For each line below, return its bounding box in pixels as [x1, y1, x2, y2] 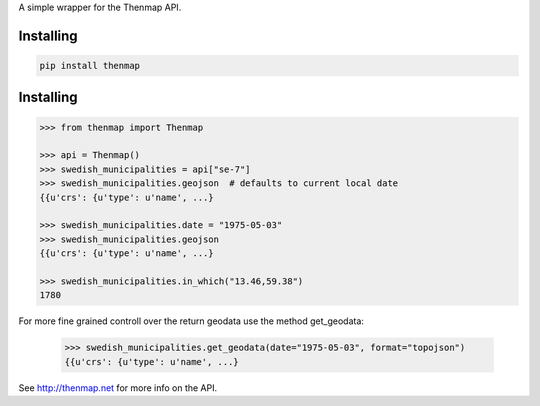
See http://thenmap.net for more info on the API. [18, 381, 218, 394]
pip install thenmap [39, 60, 140, 71]
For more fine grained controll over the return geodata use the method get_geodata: [18, 315, 365, 327]
